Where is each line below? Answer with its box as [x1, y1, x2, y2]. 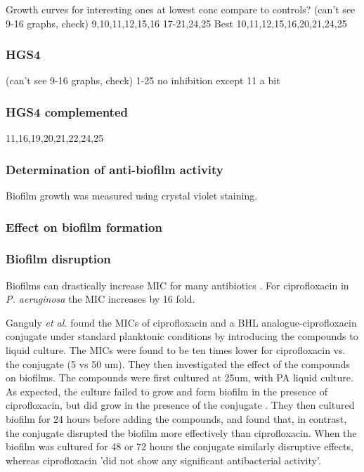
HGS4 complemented [6, 103, 128, 120]
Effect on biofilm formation [6, 218, 162, 235]
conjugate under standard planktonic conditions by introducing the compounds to [6, 329, 358, 343]
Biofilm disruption [6, 250, 111, 268]
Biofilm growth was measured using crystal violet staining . [6, 188, 258, 203]
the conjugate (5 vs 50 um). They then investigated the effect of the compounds [6, 356, 350, 371]
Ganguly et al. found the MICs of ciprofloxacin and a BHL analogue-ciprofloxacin [6, 315, 357, 329]
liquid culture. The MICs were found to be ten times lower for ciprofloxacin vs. [6, 343, 346, 358]
